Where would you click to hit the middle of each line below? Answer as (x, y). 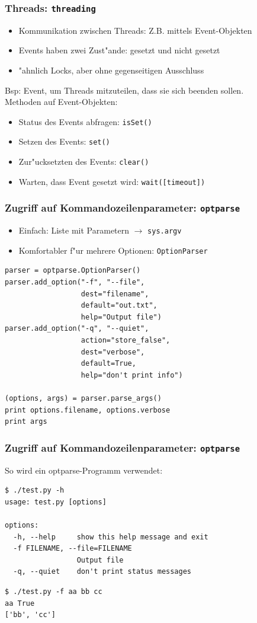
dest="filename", (115, 294)
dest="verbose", (113, 352)
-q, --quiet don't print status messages (102, 572)
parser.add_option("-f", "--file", (75, 282)
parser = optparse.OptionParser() (73, 271)
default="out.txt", (119, 306)
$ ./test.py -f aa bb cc (54, 591)
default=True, (108, 364)
